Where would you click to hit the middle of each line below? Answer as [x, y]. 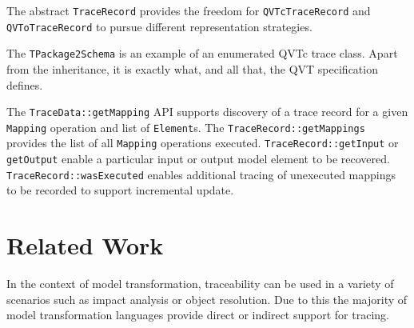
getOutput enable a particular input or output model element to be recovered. [198, 159]
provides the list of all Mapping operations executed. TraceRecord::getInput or [203, 143]
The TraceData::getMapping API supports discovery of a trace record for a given [207, 112]
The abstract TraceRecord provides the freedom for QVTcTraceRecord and [189, 10]
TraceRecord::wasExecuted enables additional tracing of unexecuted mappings [201, 174]
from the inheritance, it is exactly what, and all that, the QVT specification [192, 68]
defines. [25, 84]
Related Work [85, 245]
